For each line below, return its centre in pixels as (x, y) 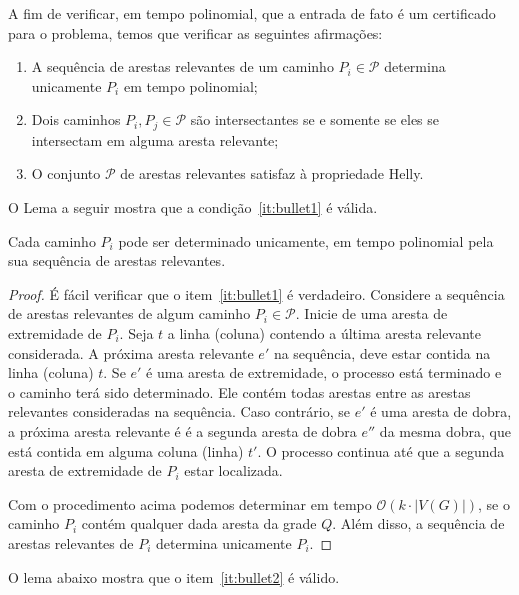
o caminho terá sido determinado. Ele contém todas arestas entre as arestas (239, 391)
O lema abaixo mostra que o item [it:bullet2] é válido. (174, 576)
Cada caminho (52, 240)
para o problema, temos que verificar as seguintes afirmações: (195, 32)
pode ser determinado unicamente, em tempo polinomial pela (306, 240)
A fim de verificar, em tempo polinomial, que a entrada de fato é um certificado (252, 13)
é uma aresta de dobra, (441, 411)
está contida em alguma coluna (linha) (126, 450)
